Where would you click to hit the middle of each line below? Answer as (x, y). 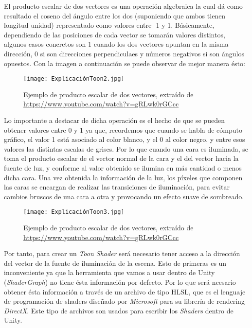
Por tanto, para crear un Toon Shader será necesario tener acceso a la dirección (122, 253)
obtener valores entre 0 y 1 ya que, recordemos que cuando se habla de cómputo (123, 129)
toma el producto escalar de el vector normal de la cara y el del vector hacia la (121, 158)
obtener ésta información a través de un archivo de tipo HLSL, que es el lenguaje (125, 291)
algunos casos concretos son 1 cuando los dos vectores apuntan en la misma (116, 44)
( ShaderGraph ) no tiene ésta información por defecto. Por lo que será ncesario (120, 282)
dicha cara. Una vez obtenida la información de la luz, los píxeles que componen (123, 177)
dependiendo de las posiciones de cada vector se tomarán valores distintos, (115, 34)
